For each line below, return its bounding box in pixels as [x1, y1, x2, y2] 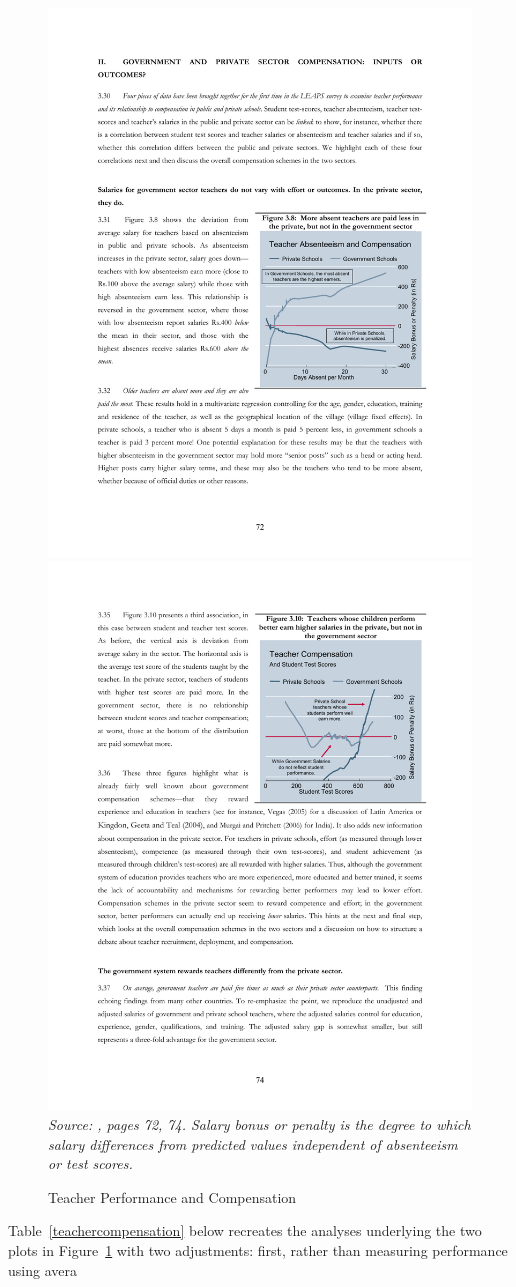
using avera [8, 1259, 77, 1280]
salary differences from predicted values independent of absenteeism [48, 1133, 458, 1154]
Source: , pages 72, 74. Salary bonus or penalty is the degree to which [48, 1113, 471, 1134]
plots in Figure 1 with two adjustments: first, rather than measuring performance [8, 1239, 508, 1260]
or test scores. [48, 1153, 133, 1174]
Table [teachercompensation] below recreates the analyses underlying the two [8, 1220, 482, 1241]
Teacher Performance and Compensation [48, 1186, 297, 1207]
